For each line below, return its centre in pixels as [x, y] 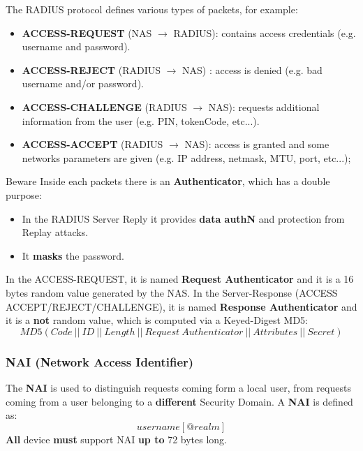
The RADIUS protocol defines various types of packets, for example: [152, 9]
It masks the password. [73, 255]
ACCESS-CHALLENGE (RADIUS [104, 106]
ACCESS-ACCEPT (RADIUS [92, 144]
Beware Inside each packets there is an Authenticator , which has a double [168, 181]
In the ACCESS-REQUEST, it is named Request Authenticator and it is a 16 [180, 279]
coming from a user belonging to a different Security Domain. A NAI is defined [179, 401]
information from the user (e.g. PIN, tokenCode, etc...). [141, 120]
